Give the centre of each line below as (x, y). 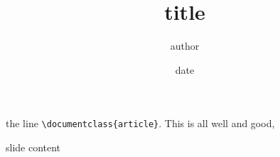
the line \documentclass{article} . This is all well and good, (140, 123)
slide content (33, 147)
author (185, 46)
